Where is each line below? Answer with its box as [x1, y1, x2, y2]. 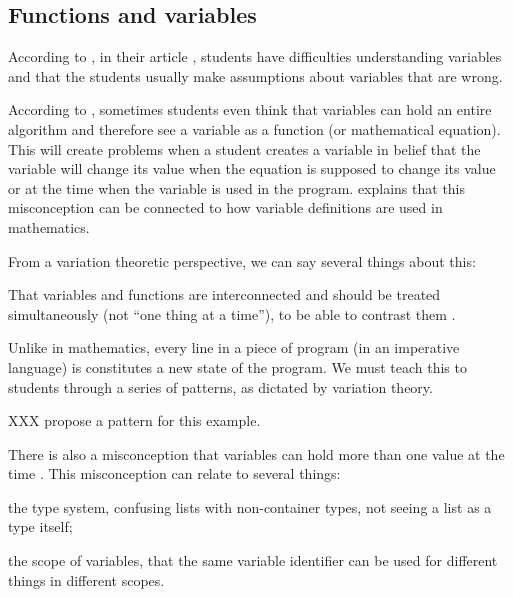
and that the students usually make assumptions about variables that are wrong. [8, 65, 503, 86]
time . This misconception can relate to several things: [8, 463, 341, 484]
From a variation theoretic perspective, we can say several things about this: [8, 250, 476, 271]
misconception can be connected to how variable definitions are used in [8, 197, 443, 218]
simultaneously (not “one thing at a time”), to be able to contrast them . [8, 303, 456, 324]
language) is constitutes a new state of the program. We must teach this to [8, 356, 467, 377]
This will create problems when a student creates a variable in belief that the [8, 138, 481, 159]
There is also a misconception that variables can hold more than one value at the [8, 443, 505, 464]
